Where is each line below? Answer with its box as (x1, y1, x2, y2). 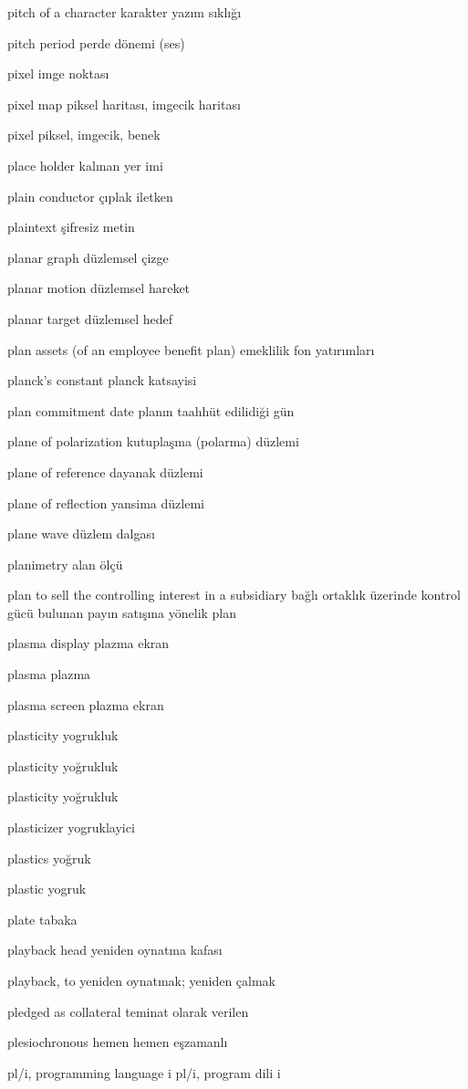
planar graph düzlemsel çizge (7, 247, 169, 267)
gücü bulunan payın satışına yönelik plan (7, 602, 237, 622)
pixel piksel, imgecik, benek (7, 125, 161, 144)
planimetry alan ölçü (7, 554, 123, 573)
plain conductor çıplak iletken (7, 186, 173, 205)
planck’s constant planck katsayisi (7, 371, 197, 390)
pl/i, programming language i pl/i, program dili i (7, 1063, 281, 1082)
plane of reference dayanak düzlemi (7, 462, 203, 481)
